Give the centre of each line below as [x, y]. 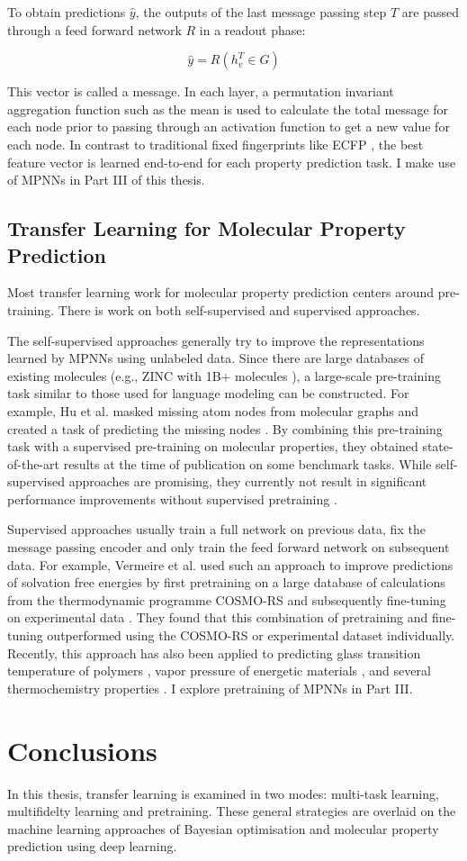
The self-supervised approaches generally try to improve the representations [216, 340]
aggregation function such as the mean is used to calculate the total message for [228, 109]
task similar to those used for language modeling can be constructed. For [208, 393]
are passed [430, 12]
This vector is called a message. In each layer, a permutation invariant [201, 91]
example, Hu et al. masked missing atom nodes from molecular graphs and [213, 410]
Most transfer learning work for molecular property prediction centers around [220, 292]
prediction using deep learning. [92, 846]
